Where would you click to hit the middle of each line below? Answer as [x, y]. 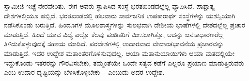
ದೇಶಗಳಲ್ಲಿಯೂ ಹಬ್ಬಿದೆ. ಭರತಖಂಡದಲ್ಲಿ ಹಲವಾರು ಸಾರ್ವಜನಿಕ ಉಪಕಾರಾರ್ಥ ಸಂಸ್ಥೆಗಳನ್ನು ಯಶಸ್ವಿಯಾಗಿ [120, 15]
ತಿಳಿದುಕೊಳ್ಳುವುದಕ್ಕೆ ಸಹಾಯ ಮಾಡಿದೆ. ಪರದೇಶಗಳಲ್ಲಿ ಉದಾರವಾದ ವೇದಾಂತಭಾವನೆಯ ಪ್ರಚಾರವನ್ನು [114, 44]
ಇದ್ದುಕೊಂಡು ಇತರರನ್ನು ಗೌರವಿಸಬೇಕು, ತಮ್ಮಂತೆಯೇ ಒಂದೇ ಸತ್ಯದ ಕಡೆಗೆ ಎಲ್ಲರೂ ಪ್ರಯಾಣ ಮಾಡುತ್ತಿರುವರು [124, 62]
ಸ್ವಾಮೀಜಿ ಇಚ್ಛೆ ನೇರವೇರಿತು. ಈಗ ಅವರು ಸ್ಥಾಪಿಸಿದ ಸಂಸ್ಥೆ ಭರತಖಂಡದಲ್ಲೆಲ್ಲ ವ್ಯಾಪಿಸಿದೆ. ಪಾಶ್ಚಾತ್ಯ [109, 6]
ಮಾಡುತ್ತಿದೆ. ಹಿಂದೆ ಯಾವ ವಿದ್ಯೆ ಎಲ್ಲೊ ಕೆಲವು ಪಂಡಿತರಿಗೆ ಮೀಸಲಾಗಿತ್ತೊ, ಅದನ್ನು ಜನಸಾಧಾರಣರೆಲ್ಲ [114, 34]
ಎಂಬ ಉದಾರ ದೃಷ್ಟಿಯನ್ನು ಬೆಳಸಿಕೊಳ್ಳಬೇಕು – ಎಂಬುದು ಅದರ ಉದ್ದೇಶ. [84, 72]
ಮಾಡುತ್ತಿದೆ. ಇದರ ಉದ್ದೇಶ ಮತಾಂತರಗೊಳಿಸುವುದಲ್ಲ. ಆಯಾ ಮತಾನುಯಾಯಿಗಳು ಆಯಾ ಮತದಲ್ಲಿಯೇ [119, 53]
